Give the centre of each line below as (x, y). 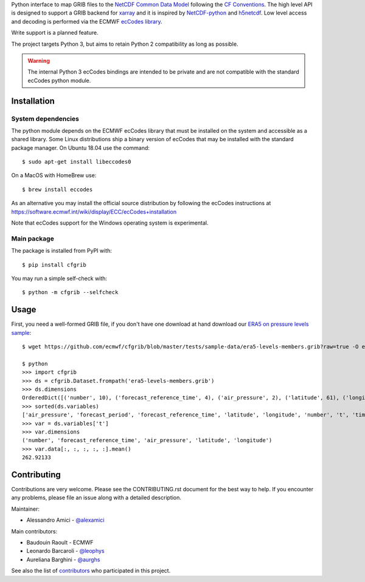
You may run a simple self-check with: (59, 278)
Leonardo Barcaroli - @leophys (65, 551)
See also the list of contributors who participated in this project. (91, 571)
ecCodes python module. (59, 80)
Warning (39, 60)
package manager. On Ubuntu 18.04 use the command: (81, 148)
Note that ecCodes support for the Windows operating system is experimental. (110, 223)
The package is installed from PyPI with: (62, 251)
